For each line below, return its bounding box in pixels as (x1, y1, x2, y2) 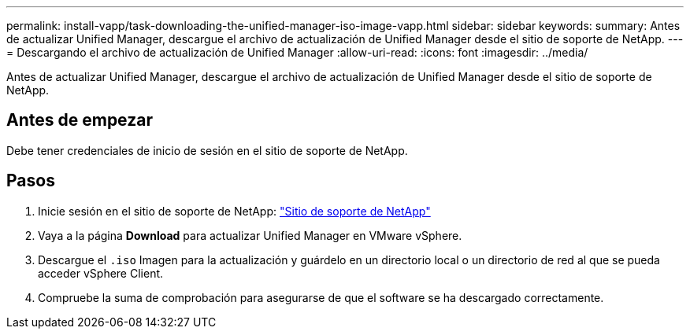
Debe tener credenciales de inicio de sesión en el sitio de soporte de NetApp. (6, 143, 408, 157)
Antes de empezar (6, 110, 153, 131)
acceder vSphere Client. (38, 266, 164, 280)
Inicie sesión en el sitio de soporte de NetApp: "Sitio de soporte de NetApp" (38, 204, 431, 218)
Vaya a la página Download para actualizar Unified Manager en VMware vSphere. (38, 228, 462, 242)
